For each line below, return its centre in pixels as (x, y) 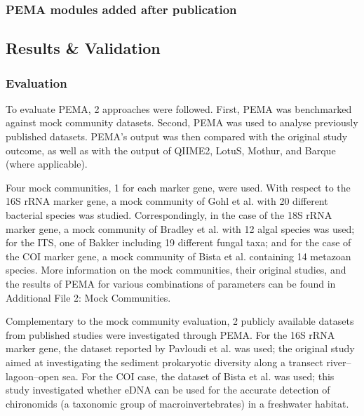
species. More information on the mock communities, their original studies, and (176, 270)
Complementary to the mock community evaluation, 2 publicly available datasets (180, 321)
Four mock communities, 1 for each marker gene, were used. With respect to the (178, 187)
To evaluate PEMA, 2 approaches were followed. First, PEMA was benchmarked (179, 108)
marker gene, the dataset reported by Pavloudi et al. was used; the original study (180, 348)
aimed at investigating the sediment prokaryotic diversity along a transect (164, 362)
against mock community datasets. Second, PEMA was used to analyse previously (182, 122)
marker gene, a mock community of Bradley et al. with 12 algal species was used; (180, 228)
